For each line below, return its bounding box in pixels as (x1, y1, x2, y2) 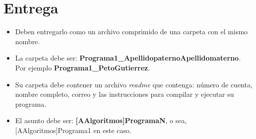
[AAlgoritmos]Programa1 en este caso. (15, 125, 131, 135)
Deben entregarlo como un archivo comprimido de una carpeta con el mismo (15, 26, 248, 37)
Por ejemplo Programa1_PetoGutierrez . (15, 62, 150, 72)
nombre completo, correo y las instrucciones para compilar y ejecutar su (15, 89, 234, 99)
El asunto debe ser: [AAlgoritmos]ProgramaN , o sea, (15, 115, 187, 126)
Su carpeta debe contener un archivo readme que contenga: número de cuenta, (15, 79, 253, 89)
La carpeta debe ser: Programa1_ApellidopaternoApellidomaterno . (15, 53, 241, 63)
